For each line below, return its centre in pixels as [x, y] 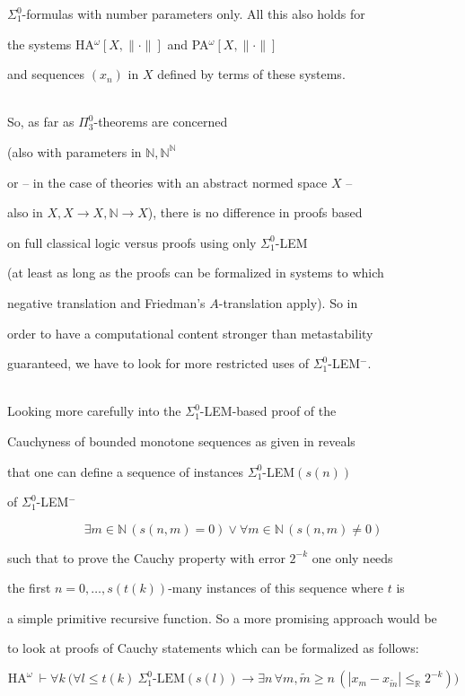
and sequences [46, 74]
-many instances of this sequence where [276, 588]
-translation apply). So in [288, 302]
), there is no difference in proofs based [255, 212]
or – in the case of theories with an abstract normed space [167, 182]
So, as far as [41, 122]
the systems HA [51, 44]
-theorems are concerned [161, 122]
